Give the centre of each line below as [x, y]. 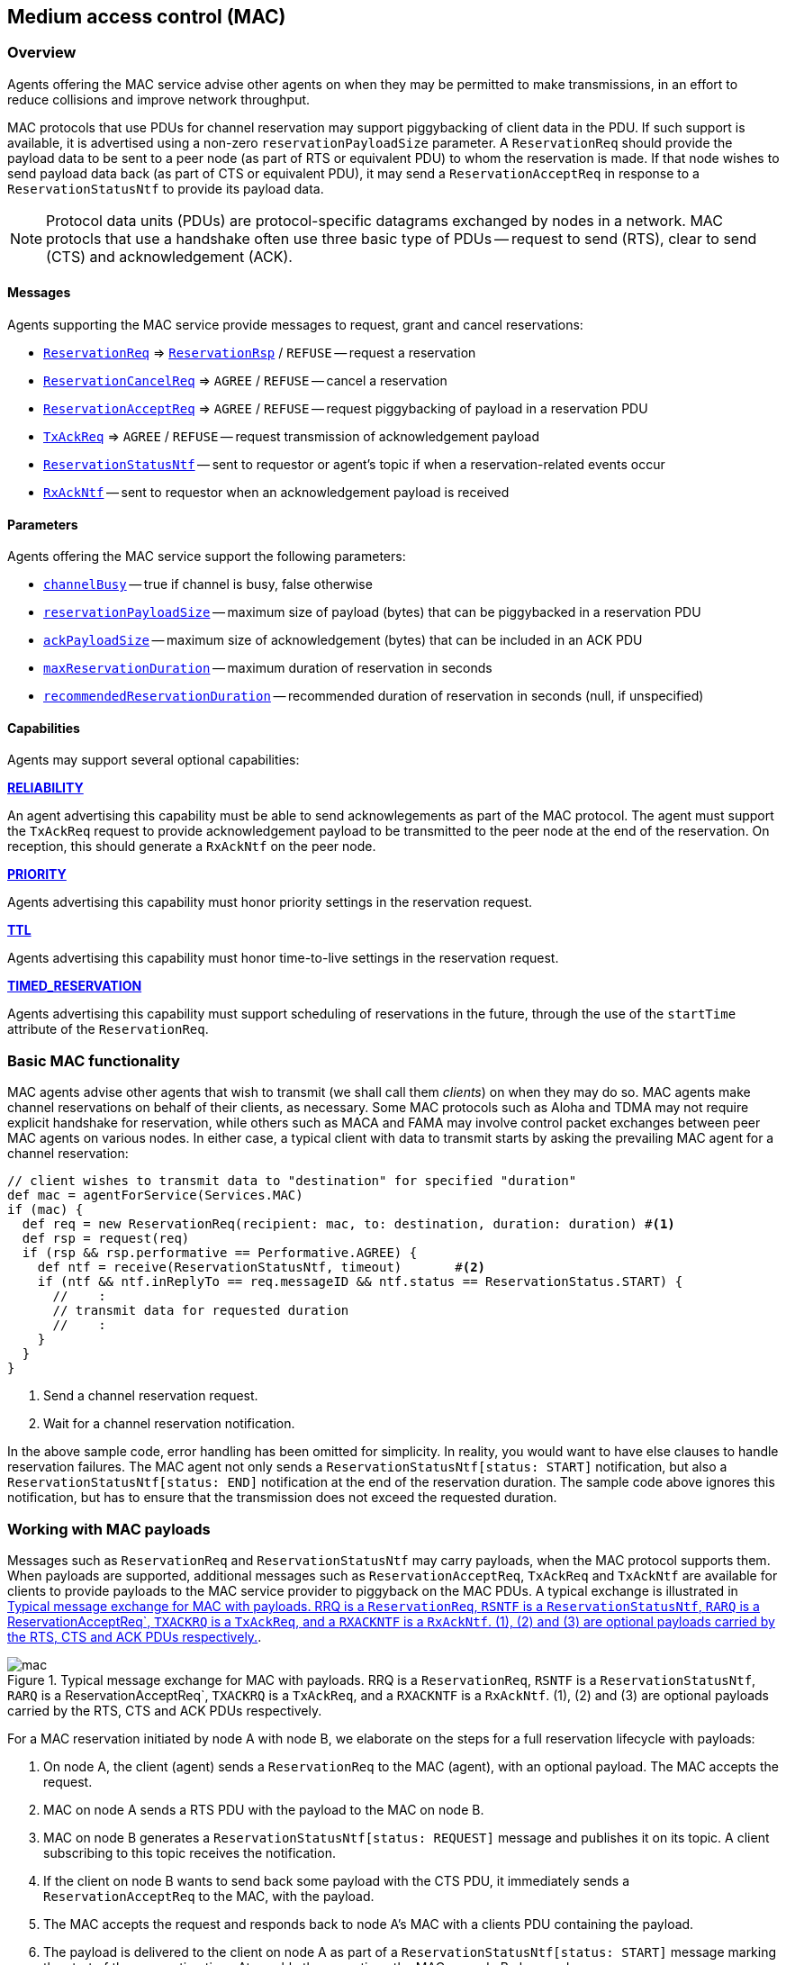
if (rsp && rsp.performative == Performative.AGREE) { [220, 1253]
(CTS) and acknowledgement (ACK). [169, 256]
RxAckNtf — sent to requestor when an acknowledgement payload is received [276, 493]
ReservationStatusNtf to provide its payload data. [166, 188]
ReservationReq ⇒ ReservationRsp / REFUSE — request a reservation [260, 353]
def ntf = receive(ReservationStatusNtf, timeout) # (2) [262, 1268]
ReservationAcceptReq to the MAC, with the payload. [209, 1896]
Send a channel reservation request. [151, 1396]
